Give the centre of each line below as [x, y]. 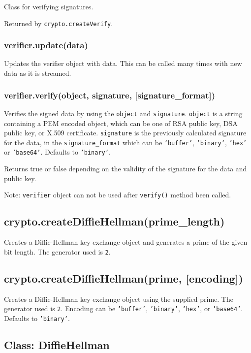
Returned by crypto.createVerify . [59, 23]
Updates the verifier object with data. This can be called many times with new [123, 63]
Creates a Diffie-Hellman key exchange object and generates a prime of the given [126, 242]
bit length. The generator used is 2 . [57, 251]
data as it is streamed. [38, 73]
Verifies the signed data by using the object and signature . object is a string [123, 113]
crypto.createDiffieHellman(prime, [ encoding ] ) [124, 278]
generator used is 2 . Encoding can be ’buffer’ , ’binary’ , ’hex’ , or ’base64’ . [124, 308]
